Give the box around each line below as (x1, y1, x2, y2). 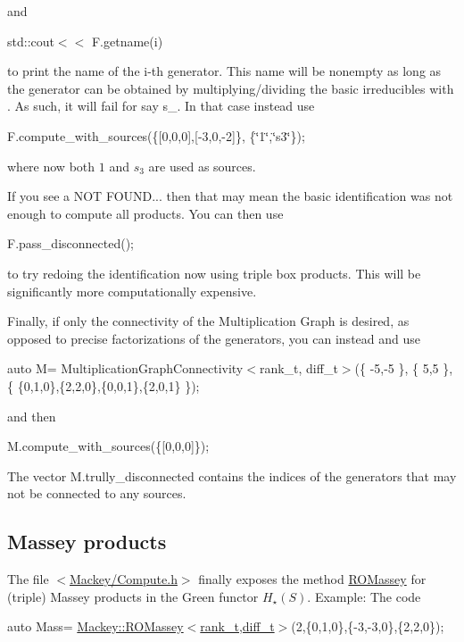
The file (7, 570, 49, 588)
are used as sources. (148, 156, 256, 175)
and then (7, 406, 56, 425)
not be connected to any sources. (7, 484, 186, 503)
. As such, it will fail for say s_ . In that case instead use (7, 96, 315, 115)
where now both (7, 156, 95, 175)
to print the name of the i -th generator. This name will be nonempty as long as (7, 62, 442, 80)
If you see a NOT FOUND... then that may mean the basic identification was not (7, 187, 453, 205)
